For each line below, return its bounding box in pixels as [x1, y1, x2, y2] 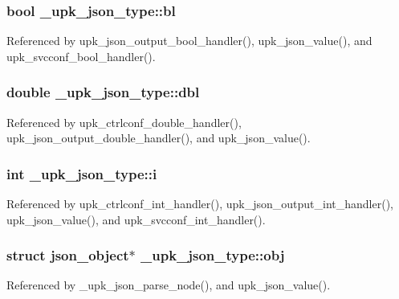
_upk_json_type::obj [140, 245, 285, 265]
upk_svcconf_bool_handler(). [6, 47, 156, 64]
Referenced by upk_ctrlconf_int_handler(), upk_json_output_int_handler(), [6, 195, 393, 212]
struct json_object [6, 245, 129, 265]
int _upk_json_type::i [6, 163, 157, 183]
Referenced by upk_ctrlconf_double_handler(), [6, 113, 242, 130]
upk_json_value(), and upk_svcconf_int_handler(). [6, 211, 266, 227]
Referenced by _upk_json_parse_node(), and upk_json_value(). [6, 276, 331, 293]
